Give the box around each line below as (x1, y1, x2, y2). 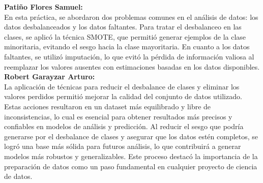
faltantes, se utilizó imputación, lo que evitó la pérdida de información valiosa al (4, 51, 254, 62)
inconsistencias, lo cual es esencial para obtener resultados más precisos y (4, 111, 232, 121)
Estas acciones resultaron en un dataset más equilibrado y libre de (4, 101, 211, 111)
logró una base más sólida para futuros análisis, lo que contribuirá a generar (4, 141, 241, 151)
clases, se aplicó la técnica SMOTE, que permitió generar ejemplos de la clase (4, 31, 246, 42)
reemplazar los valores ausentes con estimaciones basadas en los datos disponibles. (4, 61, 260, 72)
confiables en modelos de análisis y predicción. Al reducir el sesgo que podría (4, 121, 244, 132)
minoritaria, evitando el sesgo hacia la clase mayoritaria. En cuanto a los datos (4, 41, 250, 52)
